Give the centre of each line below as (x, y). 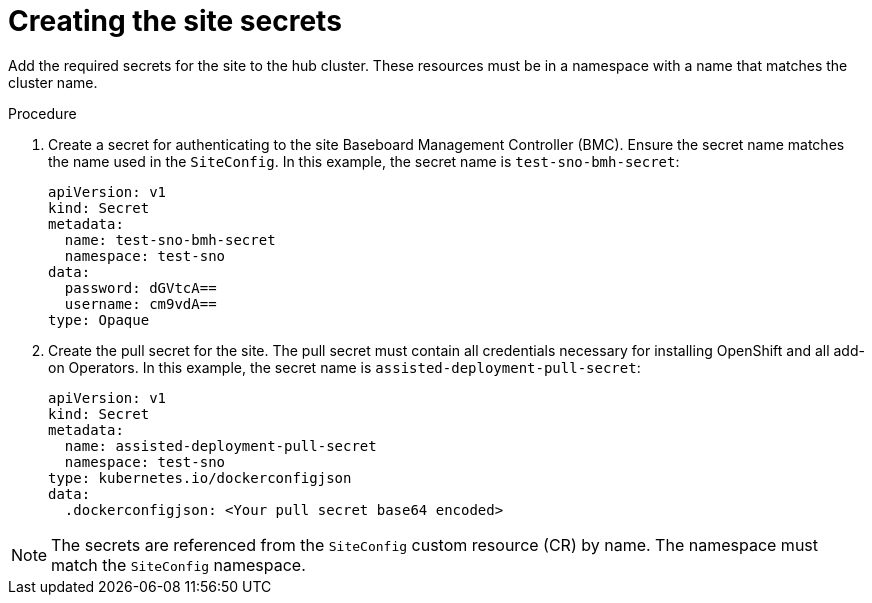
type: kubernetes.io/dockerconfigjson (200, 477)
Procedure (42, 113)
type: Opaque (99, 319)
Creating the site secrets (175, 21)
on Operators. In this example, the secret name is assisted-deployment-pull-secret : (344, 367)
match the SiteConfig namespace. (178, 564)
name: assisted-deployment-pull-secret (220, 445)
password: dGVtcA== (140, 287)
